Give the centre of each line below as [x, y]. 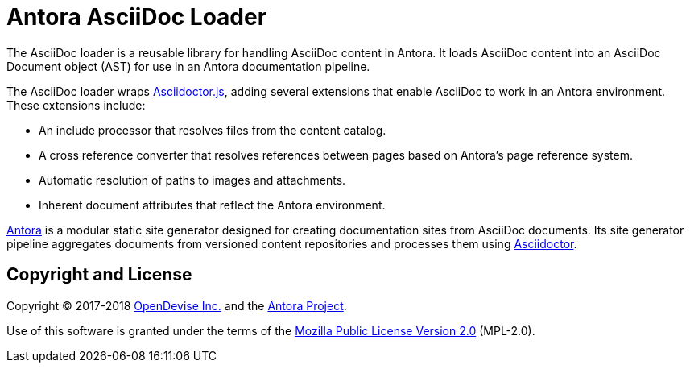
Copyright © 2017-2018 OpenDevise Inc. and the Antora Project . [177, 305]
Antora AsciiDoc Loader [137, 17]
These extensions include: [76, 105]
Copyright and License [99, 275]
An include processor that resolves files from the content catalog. [213, 130]
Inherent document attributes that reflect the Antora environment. [212, 205]
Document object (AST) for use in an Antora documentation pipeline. [188, 66]
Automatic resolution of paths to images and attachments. [192, 180]
